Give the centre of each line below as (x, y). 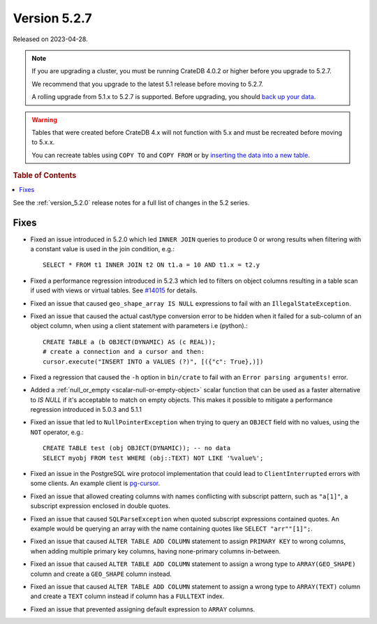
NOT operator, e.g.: (57, 432)
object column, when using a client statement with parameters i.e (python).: (139, 326)
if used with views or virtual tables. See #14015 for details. (114, 290)
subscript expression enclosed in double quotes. (101, 506)
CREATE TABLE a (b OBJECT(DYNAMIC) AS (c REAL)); (130, 342)
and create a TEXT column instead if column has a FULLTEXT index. (127, 596)
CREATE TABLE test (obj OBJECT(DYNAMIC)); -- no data (136, 448)
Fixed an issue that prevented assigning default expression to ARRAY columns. (143, 609)
